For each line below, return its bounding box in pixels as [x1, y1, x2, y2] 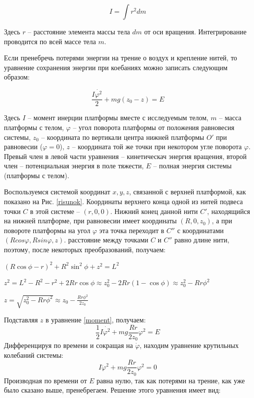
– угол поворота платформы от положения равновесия [73, 122, 235, 132]
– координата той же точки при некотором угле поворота [72, 141, 242, 152]
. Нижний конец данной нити [110, 206, 198, 216]
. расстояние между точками [64, 235, 148, 245]
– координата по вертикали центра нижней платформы [41, 132, 204, 142]
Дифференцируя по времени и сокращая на [4, 340, 133, 350]
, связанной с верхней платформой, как [129, 186, 246, 197]
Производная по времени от [4, 375, 87, 385]
